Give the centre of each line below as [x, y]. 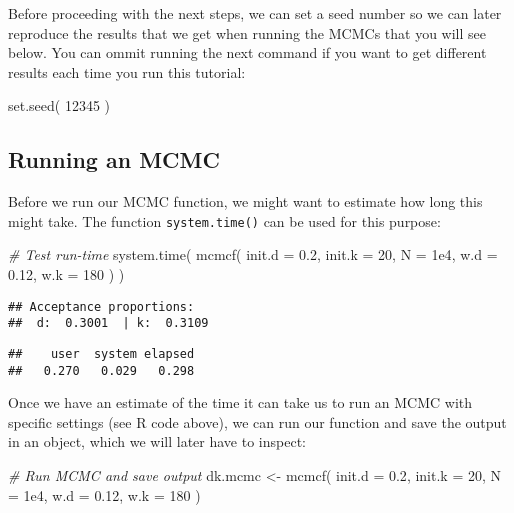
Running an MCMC [114, 159]
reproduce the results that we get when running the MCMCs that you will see [247, 32]
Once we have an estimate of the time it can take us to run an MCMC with [240, 402]
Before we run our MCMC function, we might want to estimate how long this [245, 201]
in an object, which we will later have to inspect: [157, 441]
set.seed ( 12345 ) [59, 105]
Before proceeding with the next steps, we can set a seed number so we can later [255, 13]
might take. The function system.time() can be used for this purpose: [224, 220]
